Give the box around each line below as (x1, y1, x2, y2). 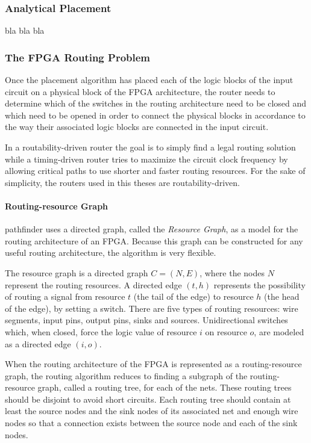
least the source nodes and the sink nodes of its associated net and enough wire (5, 404, 298, 417)
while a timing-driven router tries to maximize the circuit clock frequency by (5, 152, 288, 165)
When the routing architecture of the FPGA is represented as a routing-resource (5, 358, 302, 370)
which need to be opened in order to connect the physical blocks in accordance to (5, 108, 306, 121)
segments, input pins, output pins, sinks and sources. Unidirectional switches (5, 314, 288, 326)
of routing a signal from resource (5, 290, 125, 303)
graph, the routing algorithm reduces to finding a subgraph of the (5, 369, 248, 382)
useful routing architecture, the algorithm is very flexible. (5, 246, 216, 259)
